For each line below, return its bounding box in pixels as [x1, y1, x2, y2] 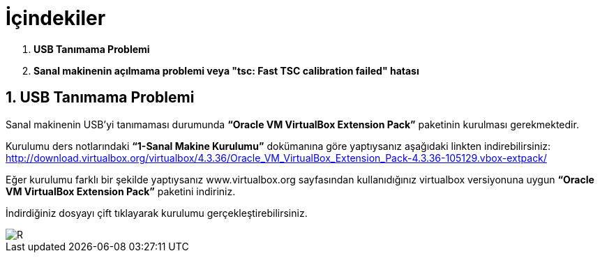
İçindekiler [6, 6, 106, 30]
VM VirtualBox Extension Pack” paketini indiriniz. [6, 185, 236, 197]
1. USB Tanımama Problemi [6, 89, 195, 107]
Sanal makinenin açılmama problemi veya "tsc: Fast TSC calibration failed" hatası [33, 64, 419, 77]
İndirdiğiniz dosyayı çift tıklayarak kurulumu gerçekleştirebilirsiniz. [6, 206, 308, 219]
